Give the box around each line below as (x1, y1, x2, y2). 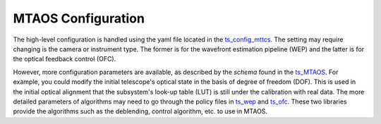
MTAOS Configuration (13, 11, 145, 26)
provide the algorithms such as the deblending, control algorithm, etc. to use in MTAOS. (13, 107, 268, 116)
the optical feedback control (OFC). (13, 55, 116, 63)
